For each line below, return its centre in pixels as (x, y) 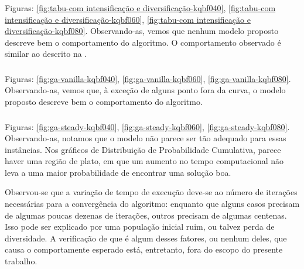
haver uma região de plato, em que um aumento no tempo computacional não (144, 161)
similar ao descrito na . (46, 54)
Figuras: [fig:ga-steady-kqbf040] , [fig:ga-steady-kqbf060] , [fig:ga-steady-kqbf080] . (147, 126)
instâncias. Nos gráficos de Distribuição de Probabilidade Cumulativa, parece (143, 149)
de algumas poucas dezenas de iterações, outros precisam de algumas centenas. (146, 215)
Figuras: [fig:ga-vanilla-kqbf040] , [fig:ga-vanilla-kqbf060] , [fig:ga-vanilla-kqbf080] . (148, 78)
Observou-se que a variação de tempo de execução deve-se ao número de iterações (151, 192)
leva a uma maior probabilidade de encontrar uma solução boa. (118, 172)
